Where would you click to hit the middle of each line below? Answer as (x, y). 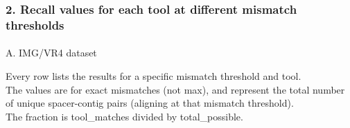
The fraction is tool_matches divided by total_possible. (124, 116)
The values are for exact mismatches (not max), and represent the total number (175, 89)
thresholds (35, 24)
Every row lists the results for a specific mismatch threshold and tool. (154, 75)
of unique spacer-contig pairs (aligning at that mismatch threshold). (150, 103)
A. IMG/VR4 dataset (51, 53)
